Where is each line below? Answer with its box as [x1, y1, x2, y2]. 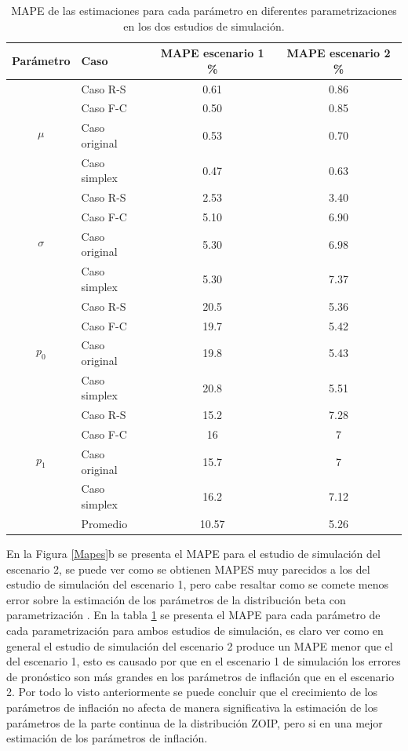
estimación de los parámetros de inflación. [6, 730, 208, 746]
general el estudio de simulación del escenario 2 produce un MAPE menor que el [6, 637, 393, 654]
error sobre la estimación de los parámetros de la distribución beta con [6, 591, 346, 607]
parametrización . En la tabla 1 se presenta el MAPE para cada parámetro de [6, 607, 381, 623]
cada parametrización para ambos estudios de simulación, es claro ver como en [6, 622, 384, 638]
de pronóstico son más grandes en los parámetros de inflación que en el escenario [6, 668, 395, 684]
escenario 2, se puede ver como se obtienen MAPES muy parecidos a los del [6, 560, 370, 577]
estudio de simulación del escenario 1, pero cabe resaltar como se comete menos [6, 576, 389, 592]
